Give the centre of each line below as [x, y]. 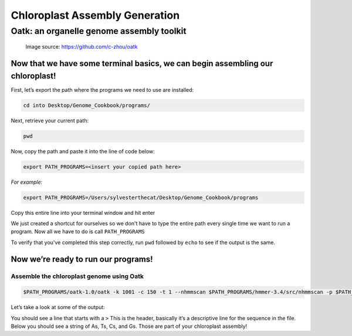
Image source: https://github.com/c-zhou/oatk [82, 47]
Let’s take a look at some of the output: [58, 307]
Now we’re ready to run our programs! [82, 259]
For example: [27, 182]
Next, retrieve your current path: [50, 121]
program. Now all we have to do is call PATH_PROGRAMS [78, 232]
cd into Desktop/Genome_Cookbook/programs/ [87, 105]
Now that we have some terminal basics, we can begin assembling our [142, 64]
